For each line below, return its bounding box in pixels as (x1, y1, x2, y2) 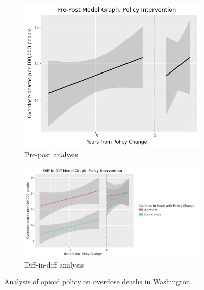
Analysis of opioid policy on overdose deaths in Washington (4, 276, 190, 287)
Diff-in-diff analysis (24, 259, 84, 270)
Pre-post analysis (24, 149, 78, 160)
